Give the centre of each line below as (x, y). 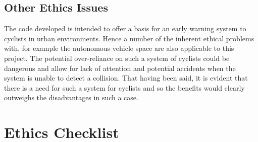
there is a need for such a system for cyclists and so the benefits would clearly (124, 87)
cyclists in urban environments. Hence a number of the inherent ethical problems (129, 38)
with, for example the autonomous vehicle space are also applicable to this (119, 48)
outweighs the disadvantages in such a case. (71, 97)
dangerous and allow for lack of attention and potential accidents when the (120, 68)
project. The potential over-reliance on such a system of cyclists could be (117, 58)
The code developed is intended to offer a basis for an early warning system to (125, 28)
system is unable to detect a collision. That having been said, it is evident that (126, 78)
